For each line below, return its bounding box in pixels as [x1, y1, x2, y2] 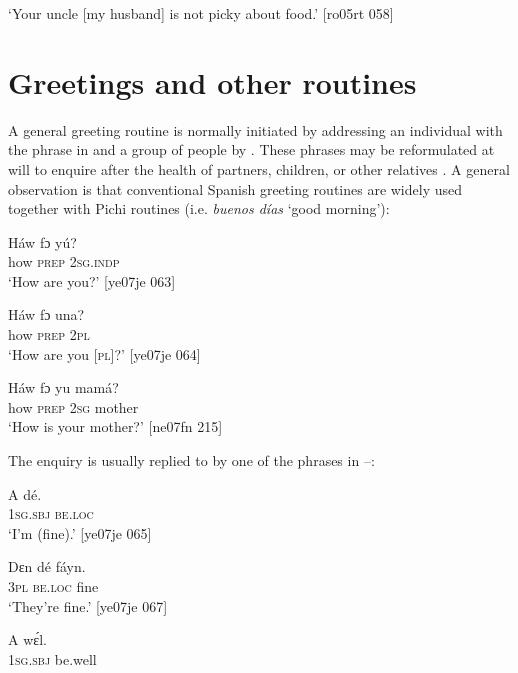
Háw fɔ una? [8, 304, 85, 325]
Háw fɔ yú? [8, 231, 77, 252]
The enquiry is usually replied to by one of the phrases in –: [8, 450, 375, 471]
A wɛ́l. [8, 629, 47, 650]
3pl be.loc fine [8, 576, 99, 596]
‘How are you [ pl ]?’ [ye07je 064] [8, 343, 201, 364]
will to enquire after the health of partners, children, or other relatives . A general [8, 158, 510, 179]
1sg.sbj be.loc [8, 503, 94, 524]
